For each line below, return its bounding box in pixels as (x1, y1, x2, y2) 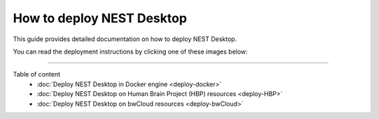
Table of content (13, 70, 61, 79)
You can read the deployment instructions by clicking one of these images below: (13, 47, 248, 56)
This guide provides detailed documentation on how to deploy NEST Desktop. (13, 35, 237, 43)
